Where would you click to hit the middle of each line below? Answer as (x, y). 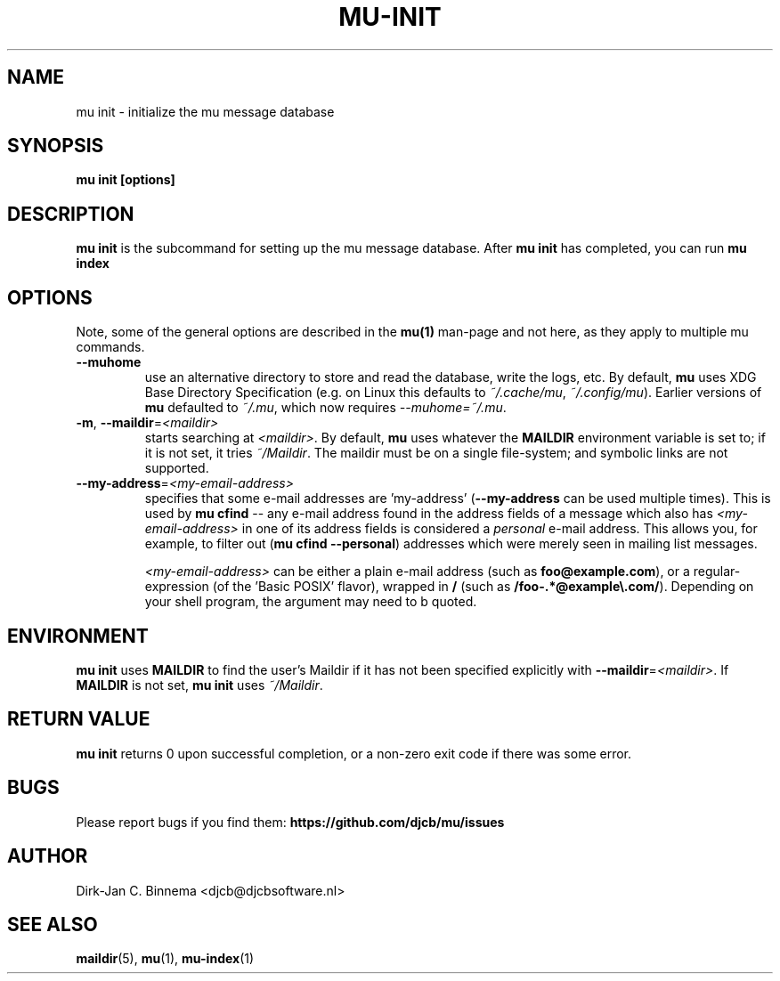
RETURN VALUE (79, 719)
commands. (110, 347)
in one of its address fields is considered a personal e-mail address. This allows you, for (500, 529)
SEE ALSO (53, 924)
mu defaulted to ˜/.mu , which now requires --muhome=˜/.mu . (325, 408)
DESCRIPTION (71, 214)
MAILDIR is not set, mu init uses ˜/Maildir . (199, 685)
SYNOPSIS (56, 146)
